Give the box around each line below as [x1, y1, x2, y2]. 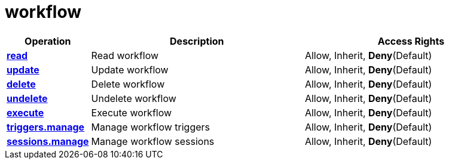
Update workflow [91, 63, 169, 76]
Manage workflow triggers [91, 120, 210, 133]
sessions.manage [7, 135, 89, 147]
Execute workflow [91, 106, 172, 119]
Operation [25, 35, 71, 47]
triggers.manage [7, 120, 85, 133]
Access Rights [377, 35, 445, 47]
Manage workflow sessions [91, 135, 215, 147]
